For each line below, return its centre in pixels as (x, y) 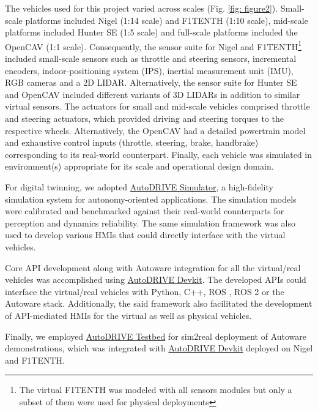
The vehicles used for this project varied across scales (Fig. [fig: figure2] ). (142, 8)
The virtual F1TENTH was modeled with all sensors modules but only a (156, 390)
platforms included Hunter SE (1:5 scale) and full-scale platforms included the (151, 32)
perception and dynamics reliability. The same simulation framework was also (150, 223)
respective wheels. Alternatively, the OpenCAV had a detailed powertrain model (155, 130)
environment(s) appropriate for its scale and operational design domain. (139, 166)
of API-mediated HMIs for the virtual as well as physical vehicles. (128, 315)
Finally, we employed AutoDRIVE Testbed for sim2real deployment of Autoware (156, 336)
